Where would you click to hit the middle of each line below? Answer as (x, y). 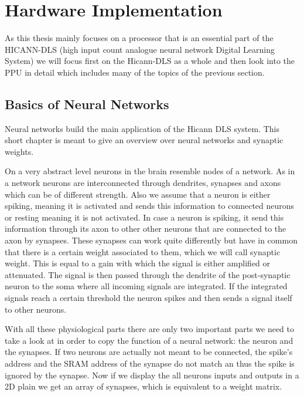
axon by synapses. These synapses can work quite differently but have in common (151, 240)
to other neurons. (36, 309)
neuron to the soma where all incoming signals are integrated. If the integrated (146, 286)
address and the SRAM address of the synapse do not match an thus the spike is (150, 363)
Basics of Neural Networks (87, 104)
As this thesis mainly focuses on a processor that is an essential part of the (139, 38)
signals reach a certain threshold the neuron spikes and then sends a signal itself (148, 298)
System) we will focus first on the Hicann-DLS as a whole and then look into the (150, 61)
